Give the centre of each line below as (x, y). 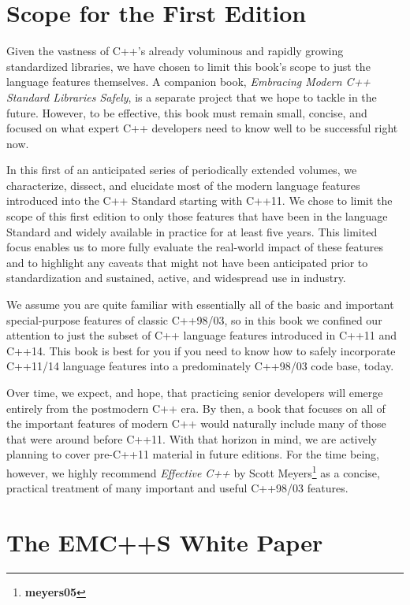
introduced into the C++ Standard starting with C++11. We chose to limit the (199, 200)
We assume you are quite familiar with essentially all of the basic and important (200, 304)
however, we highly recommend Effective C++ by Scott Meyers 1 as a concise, (193, 471)
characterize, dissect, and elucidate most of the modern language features (183, 185)
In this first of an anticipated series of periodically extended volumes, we (182, 170)
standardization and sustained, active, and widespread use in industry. (176, 278)
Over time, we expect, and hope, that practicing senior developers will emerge (195, 392)
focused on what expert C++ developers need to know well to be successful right (202, 128)
